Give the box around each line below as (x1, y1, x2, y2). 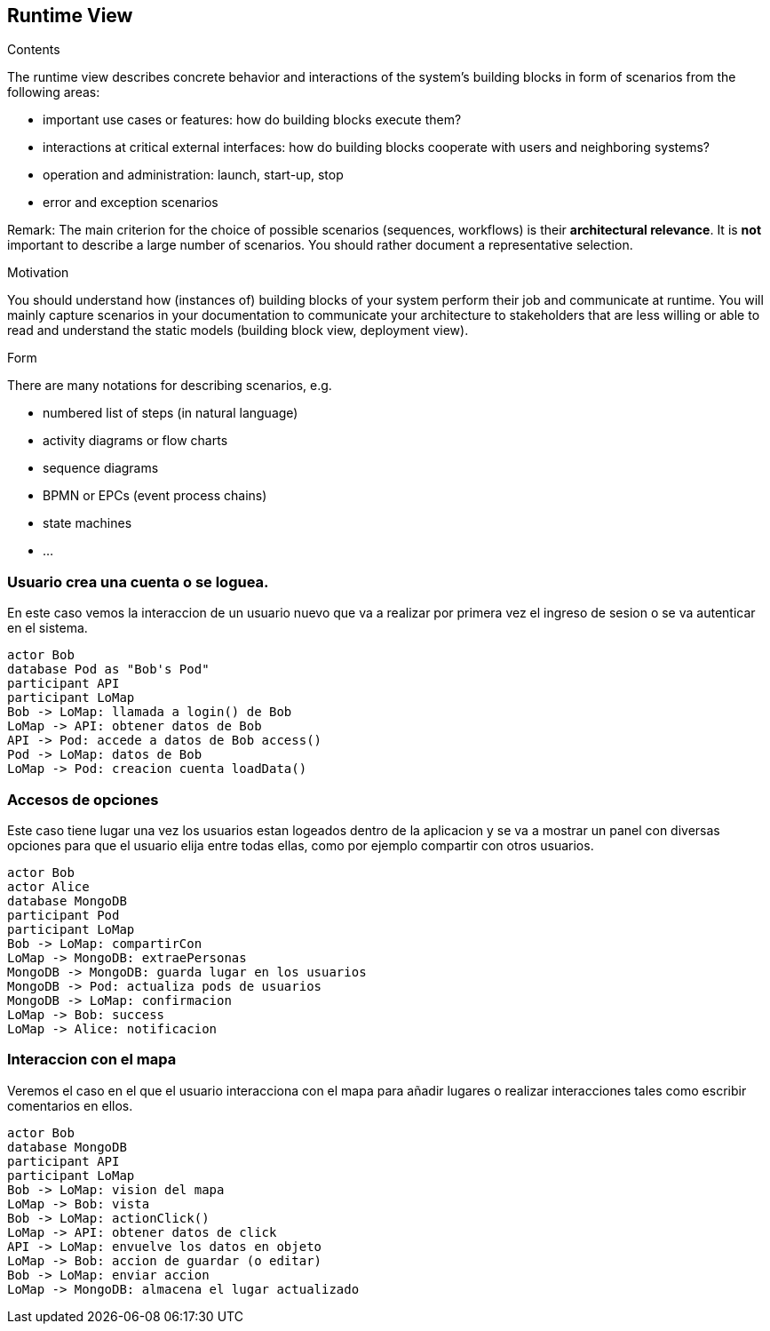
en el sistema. (7, 620, 88, 636)
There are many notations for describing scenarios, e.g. (7, 378, 332, 394)
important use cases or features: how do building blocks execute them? (43, 112, 462, 128)
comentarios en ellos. (7, 1097, 133, 1113)
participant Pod (7, 907, 120, 922)
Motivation (7, 265, 69, 281)
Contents (7, 42, 60, 58)
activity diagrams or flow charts (43, 433, 228, 449)
